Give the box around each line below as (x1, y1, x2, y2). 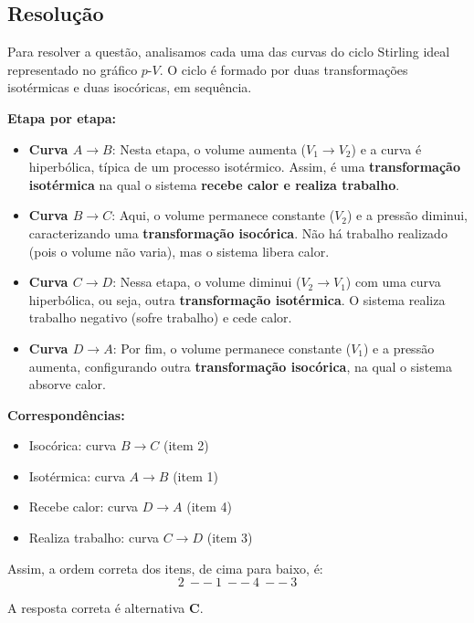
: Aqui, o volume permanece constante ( (111, 206, 335, 225)
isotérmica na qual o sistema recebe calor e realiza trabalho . (28, 174, 400, 194)
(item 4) (186, 497, 232, 516)
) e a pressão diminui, (346, 206, 469, 225)
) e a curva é (351, 139, 422, 158)
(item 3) (206, 528, 253, 547)
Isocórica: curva (28, 436, 117, 455)
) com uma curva (345, 272, 441, 291)
